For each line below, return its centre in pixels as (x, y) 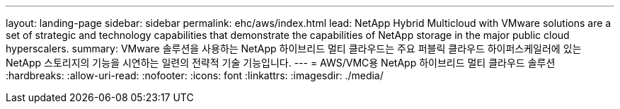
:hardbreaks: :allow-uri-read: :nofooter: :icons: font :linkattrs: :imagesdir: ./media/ (195, 75)
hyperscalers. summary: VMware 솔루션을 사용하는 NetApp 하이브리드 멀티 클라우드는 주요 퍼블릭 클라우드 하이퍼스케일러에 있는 (294, 48)
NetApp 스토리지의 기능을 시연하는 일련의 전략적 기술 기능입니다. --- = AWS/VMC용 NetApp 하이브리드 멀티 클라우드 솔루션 (281, 63)
